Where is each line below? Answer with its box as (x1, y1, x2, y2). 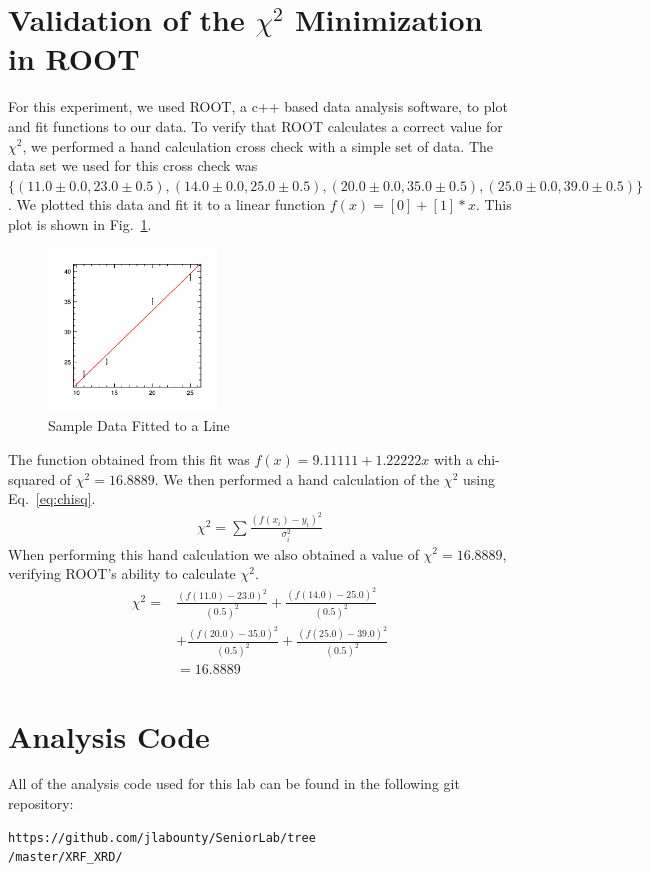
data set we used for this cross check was (8, 155, 258, 176)
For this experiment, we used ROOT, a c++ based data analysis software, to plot (8, 96, 508, 117)
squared (8, 468, 56, 489)
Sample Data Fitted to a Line (48, 415, 230, 436)
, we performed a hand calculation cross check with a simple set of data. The (22, 135, 493, 156)
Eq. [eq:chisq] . (8, 488, 96, 509)
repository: (8, 793, 74, 814)
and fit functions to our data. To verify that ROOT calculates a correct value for (8, 115, 503, 136)
